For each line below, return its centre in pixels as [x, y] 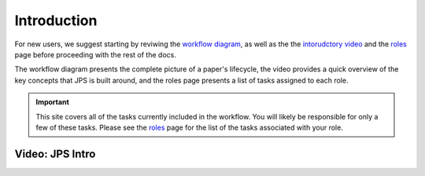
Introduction [56, 20]
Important [53, 102]
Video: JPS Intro [55, 154]
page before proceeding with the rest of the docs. [95, 54]
